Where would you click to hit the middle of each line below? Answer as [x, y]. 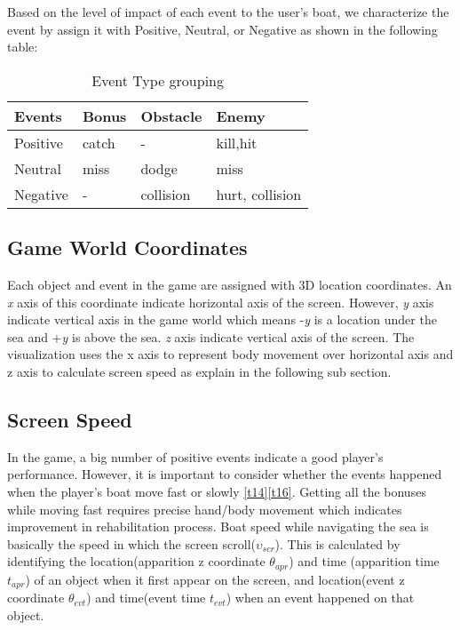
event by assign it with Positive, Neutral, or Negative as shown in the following [222, 29]
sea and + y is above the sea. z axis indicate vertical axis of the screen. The [211, 336]
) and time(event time [146, 598]
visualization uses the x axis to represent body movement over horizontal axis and [230, 354]
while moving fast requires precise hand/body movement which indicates [205, 509]
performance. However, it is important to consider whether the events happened [225, 474]
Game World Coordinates [127, 247]
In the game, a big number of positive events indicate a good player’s [195, 456]
